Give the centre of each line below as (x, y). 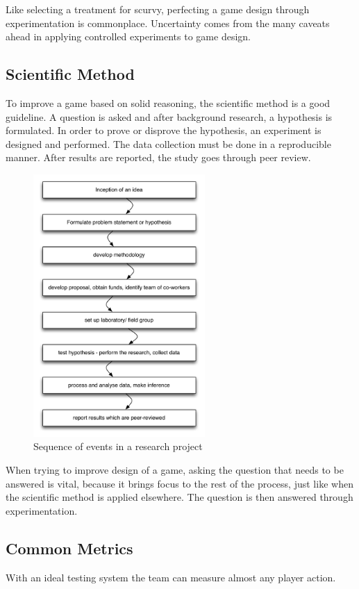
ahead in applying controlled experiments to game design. (128, 36)
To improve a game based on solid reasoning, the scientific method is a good (168, 102)
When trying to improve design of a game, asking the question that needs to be (175, 470)
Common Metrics (69, 548)
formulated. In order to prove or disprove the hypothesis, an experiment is (164, 130)
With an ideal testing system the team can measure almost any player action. (171, 577)
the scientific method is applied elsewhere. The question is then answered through (179, 497)
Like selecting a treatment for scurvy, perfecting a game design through (158, 9)
